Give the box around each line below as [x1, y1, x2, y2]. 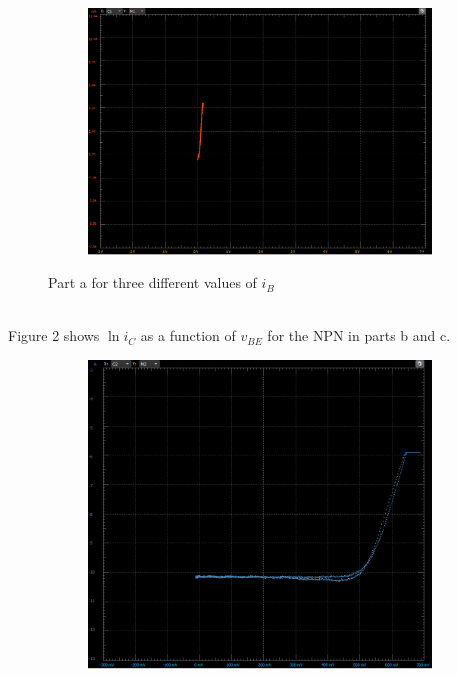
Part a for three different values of [48, 272, 257, 293]
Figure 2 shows [8, 325, 100, 346]
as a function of [140, 325, 236, 346]
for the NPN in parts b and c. [267, 325, 451, 346]
